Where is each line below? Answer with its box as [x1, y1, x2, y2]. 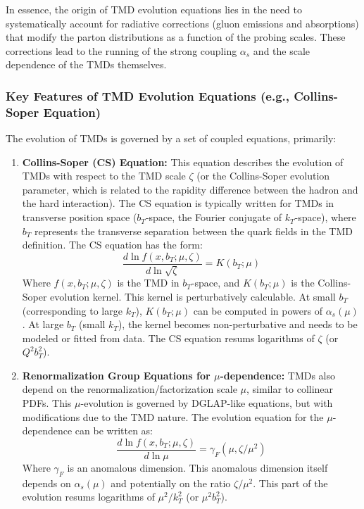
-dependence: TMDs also [220, 367, 335, 382]
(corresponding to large [22, 303, 123, 318]
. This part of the [253, 475, 328, 490]
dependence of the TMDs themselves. [6, 57, 167, 72]
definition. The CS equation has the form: [22, 237, 203, 252]
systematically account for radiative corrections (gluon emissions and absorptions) [6, 15, 359, 30]
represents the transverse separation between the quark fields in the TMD [34, 223, 353, 238]
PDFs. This [22, 396, 72, 410]
